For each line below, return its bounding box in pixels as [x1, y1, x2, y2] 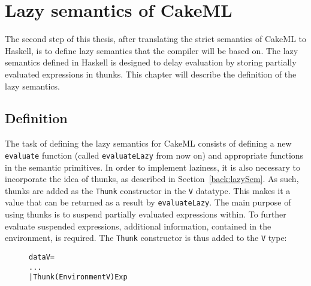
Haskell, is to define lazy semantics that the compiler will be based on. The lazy [5, 44, 298, 56]
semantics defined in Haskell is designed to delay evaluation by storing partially [5, 56, 297, 68]
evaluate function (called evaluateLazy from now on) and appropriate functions [5, 148, 304, 161]
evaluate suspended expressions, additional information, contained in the [5, 219, 271, 232]
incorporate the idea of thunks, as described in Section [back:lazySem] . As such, [5, 172, 299, 185]
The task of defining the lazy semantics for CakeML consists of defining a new [5, 137, 292, 150]
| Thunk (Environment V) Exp [29, 273, 128, 282]
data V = [29, 252, 55, 261]
